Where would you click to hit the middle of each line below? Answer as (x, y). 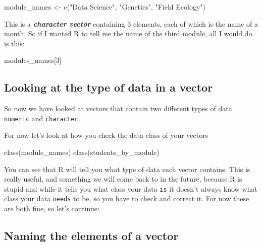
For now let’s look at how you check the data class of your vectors (106, 135)
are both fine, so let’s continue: (52, 209)
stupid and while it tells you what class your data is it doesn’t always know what (131, 188)
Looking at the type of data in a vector (109, 87)
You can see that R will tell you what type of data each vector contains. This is (127, 169)
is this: (14, 43)
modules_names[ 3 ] (33, 60)
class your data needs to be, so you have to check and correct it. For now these (127, 198)
